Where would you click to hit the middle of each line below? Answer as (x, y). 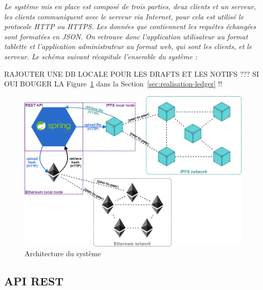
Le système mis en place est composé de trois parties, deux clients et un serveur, (130, 6)
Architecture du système (63, 253)
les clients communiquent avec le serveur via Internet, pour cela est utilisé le (124, 16)
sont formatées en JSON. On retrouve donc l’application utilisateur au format (126, 36)
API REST (34, 281)
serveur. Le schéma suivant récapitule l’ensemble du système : (101, 56)
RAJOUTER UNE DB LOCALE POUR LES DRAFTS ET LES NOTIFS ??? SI (131, 73)
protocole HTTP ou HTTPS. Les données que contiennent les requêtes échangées (130, 26)
